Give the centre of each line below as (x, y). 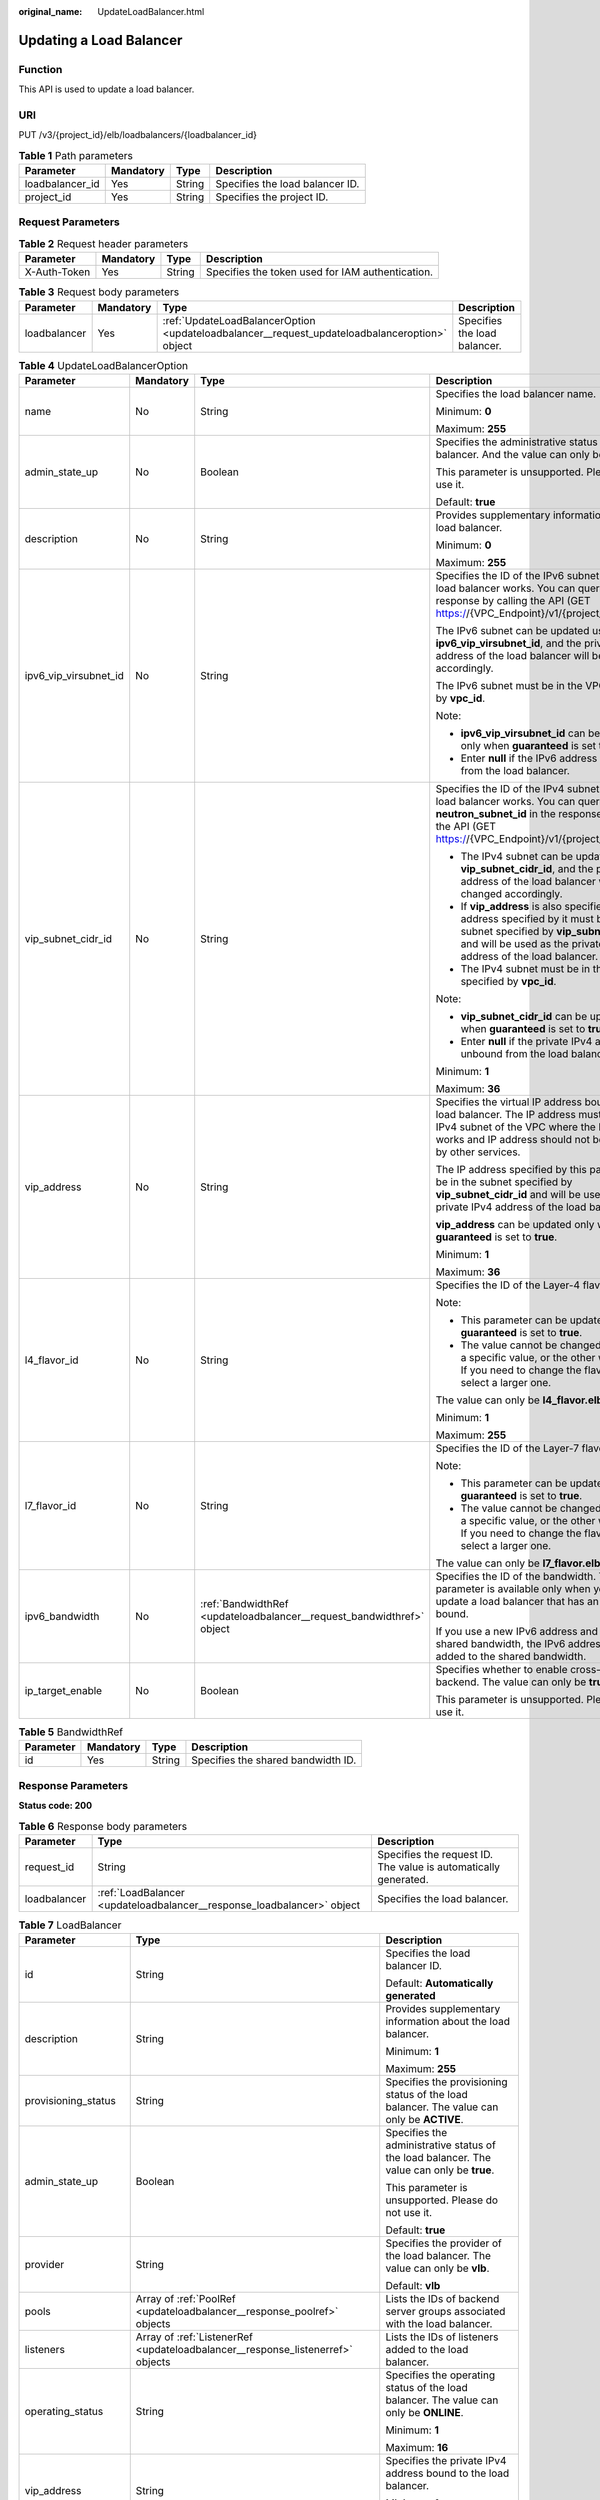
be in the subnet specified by (504, 1182)
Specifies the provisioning (447, 2082)
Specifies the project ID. (272, 197)
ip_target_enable (63, 1690)
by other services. (478, 1152)
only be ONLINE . (424, 2413)
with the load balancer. (439, 2324)
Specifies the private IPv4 (446, 2461)
